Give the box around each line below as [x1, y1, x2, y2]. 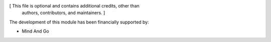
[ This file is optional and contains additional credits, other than [9, 3, 140, 8]
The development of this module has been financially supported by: [9, 19, 149, 25]
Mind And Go [22, 28, 50, 34]
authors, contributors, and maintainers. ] [22, 10, 105, 16]
